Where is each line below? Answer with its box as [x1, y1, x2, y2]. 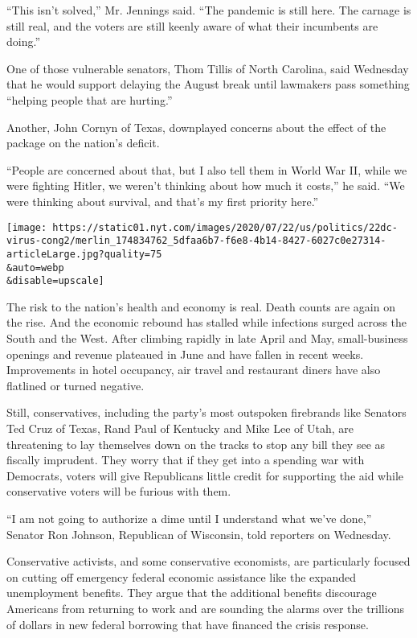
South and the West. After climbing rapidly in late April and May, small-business [6, 330, 408, 346]
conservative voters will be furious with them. [6, 483, 231, 500]
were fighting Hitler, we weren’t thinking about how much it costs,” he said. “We [6, 177, 405, 194]
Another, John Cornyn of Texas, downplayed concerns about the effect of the [6, 118, 386, 135]
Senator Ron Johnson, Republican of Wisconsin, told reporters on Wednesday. [6, 525, 391, 542]
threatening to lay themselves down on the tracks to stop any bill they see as [6, 435, 386, 452]
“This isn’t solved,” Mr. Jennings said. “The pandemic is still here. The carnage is [6, 2, 411, 18]
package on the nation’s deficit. [6, 134, 160, 151]
